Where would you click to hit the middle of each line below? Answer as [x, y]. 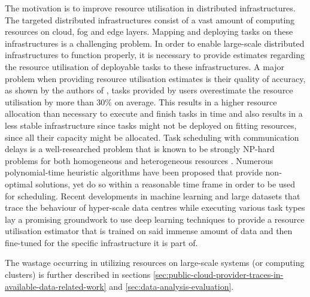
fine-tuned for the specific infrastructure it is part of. [101, 242]
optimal [19, 184]
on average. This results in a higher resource [196, 101]
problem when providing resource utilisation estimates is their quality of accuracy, [155, 78]
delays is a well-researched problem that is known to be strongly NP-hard [140, 149]
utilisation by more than [49, 101]
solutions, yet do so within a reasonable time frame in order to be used [165, 184]
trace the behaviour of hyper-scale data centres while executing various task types [155, 207]
